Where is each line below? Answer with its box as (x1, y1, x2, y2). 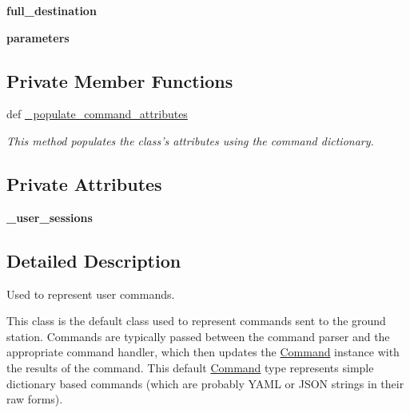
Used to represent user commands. (6, 285, 175, 302)
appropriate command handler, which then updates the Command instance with (6, 344, 400, 360)
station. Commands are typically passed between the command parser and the (6, 328, 390, 344)
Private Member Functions (6, 68, 233, 93)
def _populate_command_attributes (6, 105, 188, 122)
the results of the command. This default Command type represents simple (6, 359, 374, 375)
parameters (6, 29, 70, 46)
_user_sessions (6, 208, 93, 225)
